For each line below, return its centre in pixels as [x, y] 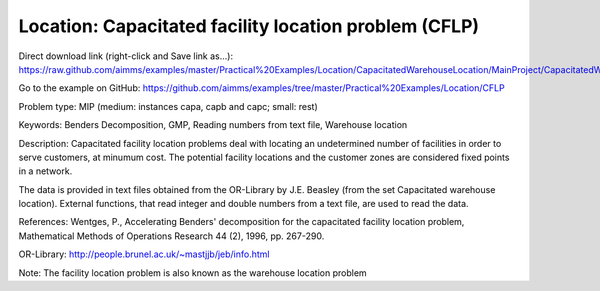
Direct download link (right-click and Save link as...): [126, 56]
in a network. [45, 171]
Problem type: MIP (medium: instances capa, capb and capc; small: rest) [168, 106]
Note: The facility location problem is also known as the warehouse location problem [192, 272]
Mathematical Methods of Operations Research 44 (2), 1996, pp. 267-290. [171, 236]
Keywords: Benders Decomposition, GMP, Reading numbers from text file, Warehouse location [213, 125]
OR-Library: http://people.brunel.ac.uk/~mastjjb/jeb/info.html [144, 254]
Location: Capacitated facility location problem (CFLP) [249, 26]
